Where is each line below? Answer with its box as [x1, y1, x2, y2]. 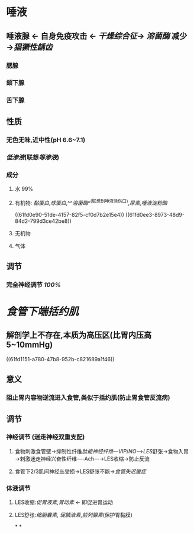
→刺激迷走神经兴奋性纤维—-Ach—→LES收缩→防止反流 [14, 455, 150, 462]
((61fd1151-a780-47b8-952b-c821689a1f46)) [6, 355, 115, 362]
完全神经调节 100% [6, 280, 61, 289]
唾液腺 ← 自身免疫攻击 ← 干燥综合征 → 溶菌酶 [6, 31, 170, 41]
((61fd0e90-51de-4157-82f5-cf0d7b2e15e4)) [14, 211, 124, 218]
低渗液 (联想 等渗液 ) [6, 153, 60, 161]
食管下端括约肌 [6, 305, 79, 318]
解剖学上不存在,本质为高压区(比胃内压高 [6, 330, 152, 340]
